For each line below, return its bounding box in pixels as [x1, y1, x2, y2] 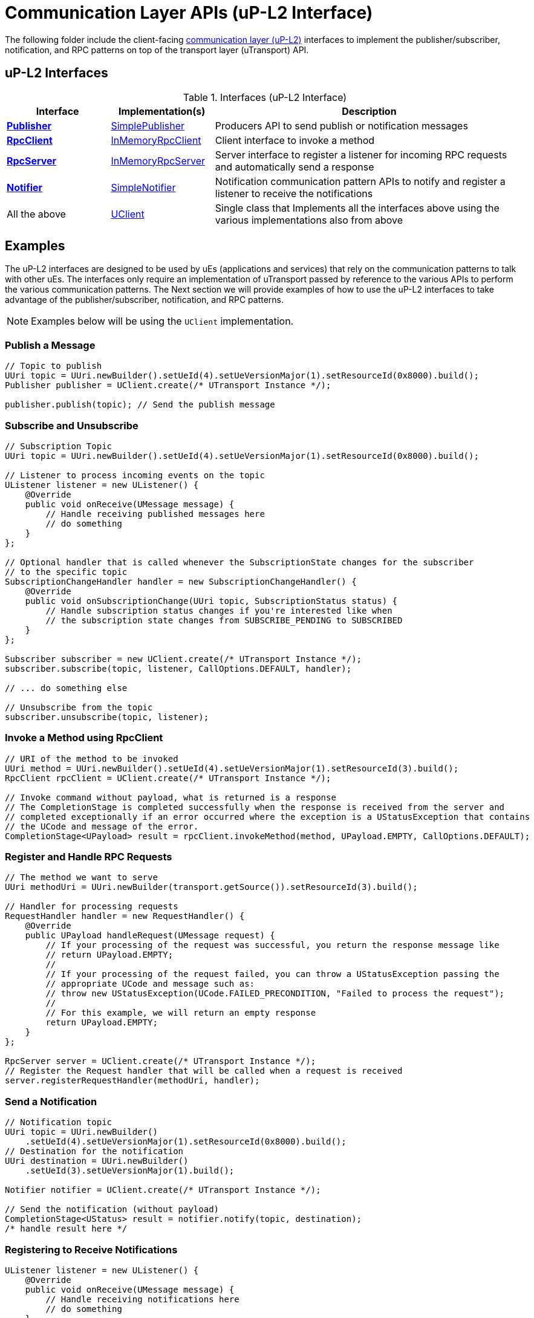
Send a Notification [5, 1095, 97, 1108]
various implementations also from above [215, 213, 403, 226]
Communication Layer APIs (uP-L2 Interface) [5, 2, 373, 23]
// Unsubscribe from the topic [5, 702, 153, 712]
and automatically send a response [215, 160, 374, 173]
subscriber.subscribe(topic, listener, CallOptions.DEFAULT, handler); [5, 663, 352, 674]
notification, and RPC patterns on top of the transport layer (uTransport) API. [5, 44, 309, 55]
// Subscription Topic [5, 441, 112, 451]
